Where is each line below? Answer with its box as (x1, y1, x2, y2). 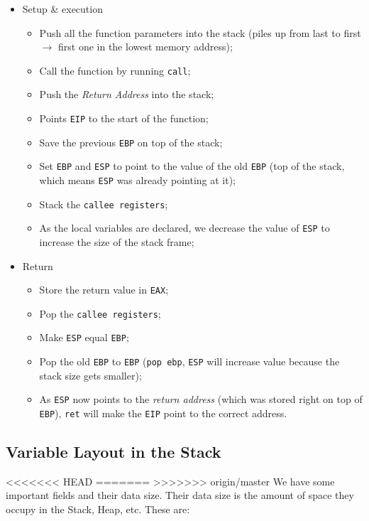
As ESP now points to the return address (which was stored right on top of (39, 392, 363, 407)
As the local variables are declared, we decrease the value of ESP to (39, 220, 330, 235)
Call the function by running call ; (39, 63, 191, 77)
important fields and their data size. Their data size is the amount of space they (6, 488, 354, 503)
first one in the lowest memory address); (57, 39, 233, 54)
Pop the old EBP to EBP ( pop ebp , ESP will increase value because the (39, 354, 340, 369)
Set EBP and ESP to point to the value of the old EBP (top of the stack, (39, 159, 345, 173)
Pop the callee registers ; (39, 306, 161, 321)
